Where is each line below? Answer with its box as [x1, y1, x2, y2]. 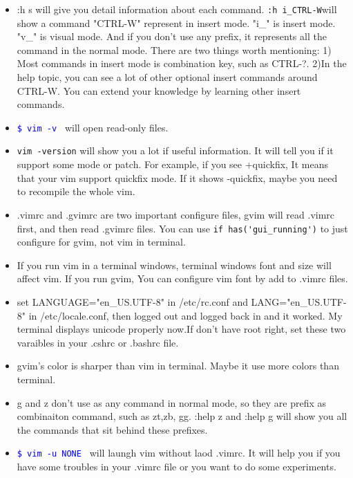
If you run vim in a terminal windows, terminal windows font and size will [17, 257, 332, 272]
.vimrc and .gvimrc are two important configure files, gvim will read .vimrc [17, 207, 335, 221]
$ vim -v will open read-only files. [17, 120, 169, 134]
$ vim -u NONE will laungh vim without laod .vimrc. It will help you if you [17, 445, 341, 460]
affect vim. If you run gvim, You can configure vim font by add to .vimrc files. [17, 271, 348, 286]
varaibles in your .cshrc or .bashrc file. [17, 335, 179, 349]
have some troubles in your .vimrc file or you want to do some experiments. [17, 459, 336, 473]
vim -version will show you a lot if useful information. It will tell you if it [17, 143, 334, 158]
